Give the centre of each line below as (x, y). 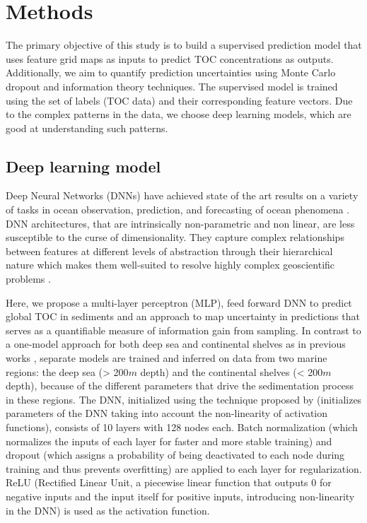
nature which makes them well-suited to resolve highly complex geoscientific (170, 265)
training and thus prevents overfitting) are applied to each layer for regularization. (184, 468)
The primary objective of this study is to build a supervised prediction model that (184, 45)
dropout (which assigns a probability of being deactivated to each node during (175, 455)
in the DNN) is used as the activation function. (108, 510)
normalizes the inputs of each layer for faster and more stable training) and (169, 441)
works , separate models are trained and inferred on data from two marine (167, 358)
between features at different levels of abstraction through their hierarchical (169, 251)
